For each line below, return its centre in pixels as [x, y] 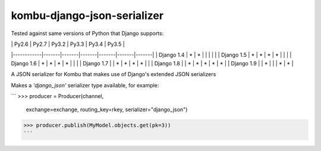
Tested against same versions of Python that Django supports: [87, 33]
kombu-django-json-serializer [87, 15]
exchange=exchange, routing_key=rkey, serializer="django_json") [107, 109]
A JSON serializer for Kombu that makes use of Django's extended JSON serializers [114, 74]
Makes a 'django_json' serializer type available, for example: [85, 85]
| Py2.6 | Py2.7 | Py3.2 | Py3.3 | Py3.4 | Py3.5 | [68, 44]
